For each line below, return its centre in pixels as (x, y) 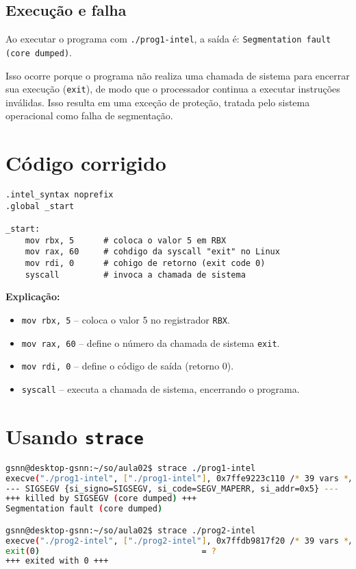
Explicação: (33, 296)
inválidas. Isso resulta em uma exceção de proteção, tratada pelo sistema (158, 102)
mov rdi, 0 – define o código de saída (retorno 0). (128, 366)
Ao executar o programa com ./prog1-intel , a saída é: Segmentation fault (168, 39)
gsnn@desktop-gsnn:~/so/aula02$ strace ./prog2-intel (131, 530)
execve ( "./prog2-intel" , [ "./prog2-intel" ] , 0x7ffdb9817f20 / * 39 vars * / (180, 541)
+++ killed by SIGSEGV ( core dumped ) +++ (101, 499)
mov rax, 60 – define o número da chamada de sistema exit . (151, 342)
